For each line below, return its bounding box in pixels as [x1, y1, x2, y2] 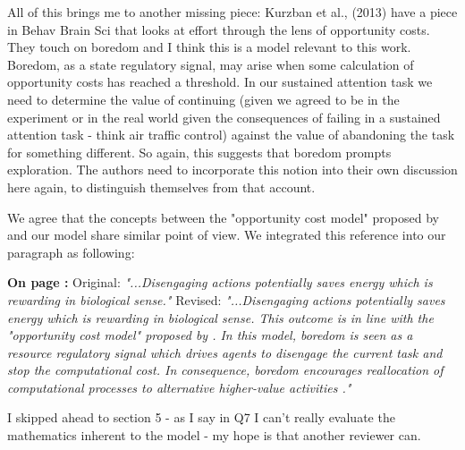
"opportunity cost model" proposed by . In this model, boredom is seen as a [7, 326, 413, 344]
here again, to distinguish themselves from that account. [7, 177, 316, 196]
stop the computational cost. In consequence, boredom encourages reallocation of [7, 361, 444, 379]
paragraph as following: [7, 242, 135, 261]
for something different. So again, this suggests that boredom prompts [7, 142, 392, 161]
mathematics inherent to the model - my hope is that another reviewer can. [7, 426, 421, 445]
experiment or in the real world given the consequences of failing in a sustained [7, 107, 441, 126]
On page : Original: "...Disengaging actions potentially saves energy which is [7, 273, 433, 292]
